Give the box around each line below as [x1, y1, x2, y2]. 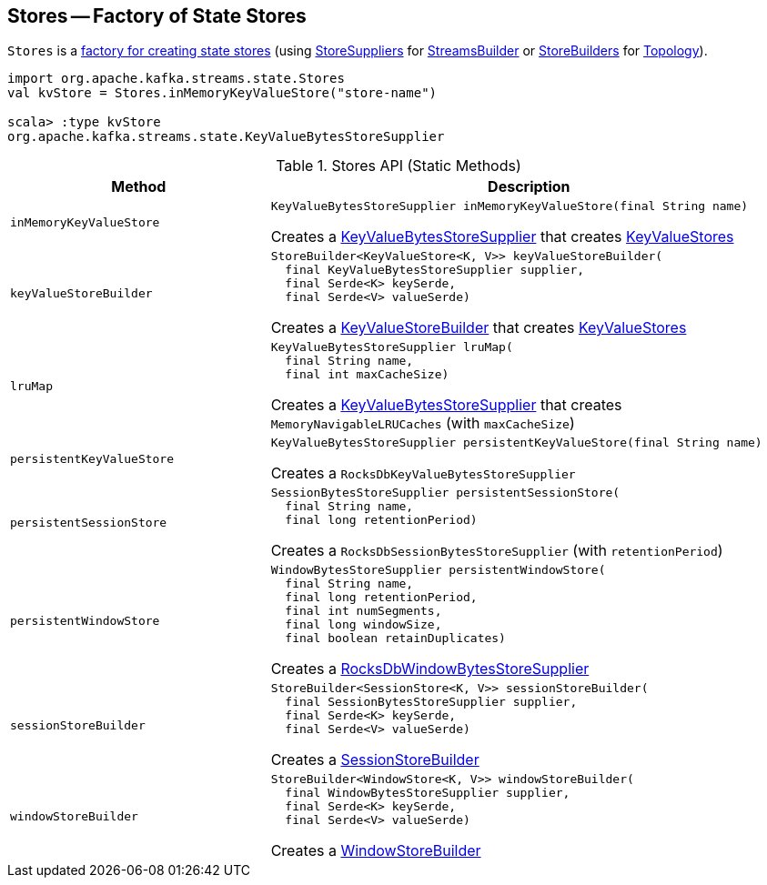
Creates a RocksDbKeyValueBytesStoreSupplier [270, 464, 576, 483]
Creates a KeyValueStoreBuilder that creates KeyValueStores [270, 318, 687, 337]
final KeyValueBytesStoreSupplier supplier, [285, 263, 585, 277]
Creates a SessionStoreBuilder [270, 750, 479, 769]
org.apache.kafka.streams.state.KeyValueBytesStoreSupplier [7, 129, 445, 145]
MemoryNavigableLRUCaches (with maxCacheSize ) [270, 414, 575, 433]
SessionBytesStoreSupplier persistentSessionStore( [270, 486, 621, 500]
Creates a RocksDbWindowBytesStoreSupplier [270, 659, 590, 679]
